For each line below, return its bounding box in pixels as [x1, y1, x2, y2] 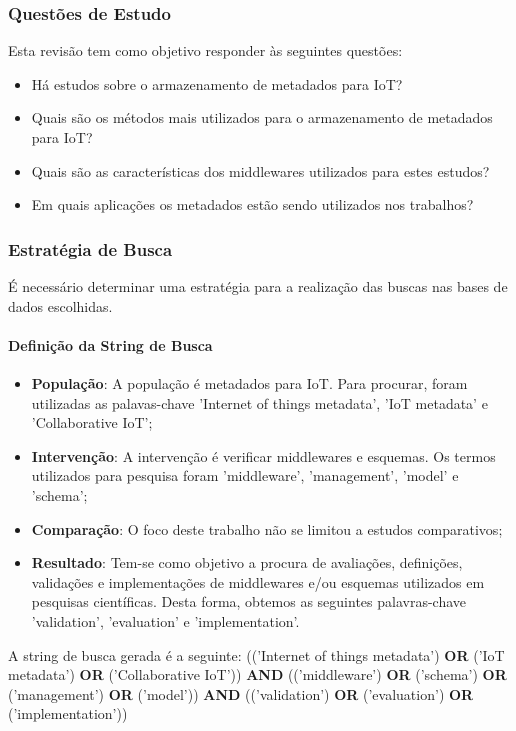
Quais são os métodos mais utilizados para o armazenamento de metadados [31, 107, 493, 128]
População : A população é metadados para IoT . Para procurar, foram [31, 372, 468, 393]
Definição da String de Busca [8, 334, 213, 355]
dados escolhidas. [8, 295, 113, 316]
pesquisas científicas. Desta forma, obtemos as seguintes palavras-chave [31, 591, 466, 612]
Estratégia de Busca [8, 236, 173, 261]
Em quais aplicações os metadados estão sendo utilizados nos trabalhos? [31, 194, 474, 215]
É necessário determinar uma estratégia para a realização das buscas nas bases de [8, 276, 508, 296]
